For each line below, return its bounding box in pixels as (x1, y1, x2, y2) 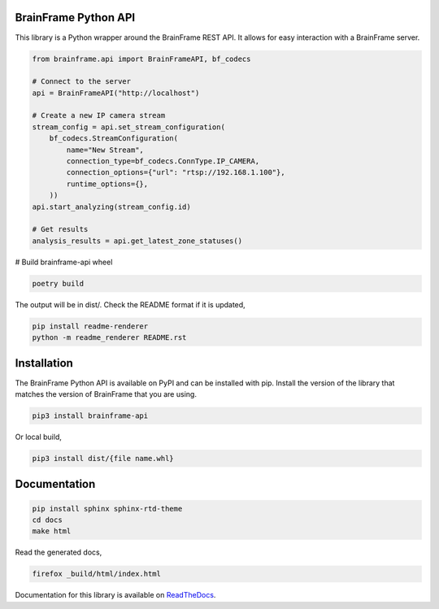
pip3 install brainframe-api (32, 411, 149, 420)
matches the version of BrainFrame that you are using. (15, 389, 197, 398)
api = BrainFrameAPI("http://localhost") (32, 88, 200, 98)
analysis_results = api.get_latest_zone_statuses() (32, 236, 243, 246)
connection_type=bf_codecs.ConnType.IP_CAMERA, (66, 157, 260, 166)
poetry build (32, 279, 85, 288)
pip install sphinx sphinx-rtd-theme (32, 504, 183, 513)
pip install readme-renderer (32, 321, 149, 331)
